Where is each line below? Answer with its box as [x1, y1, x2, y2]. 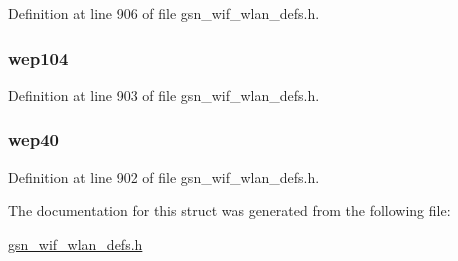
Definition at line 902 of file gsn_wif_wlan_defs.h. [8, 166, 320, 187]
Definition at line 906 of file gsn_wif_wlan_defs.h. [8, 3, 320, 23]
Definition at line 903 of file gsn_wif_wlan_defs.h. [8, 84, 320, 105]
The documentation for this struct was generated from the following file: [8, 200, 451, 221]
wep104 [8, 45, 69, 70]
